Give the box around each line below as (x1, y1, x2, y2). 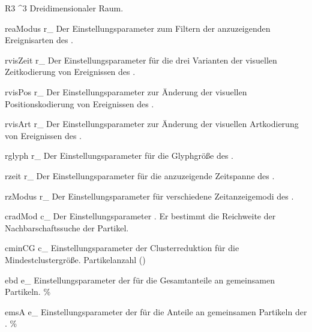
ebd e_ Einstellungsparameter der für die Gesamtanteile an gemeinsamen (5, 273, 275, 286)
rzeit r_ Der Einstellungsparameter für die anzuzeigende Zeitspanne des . (5, 169, 275, 182)
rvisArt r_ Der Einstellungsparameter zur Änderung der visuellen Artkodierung (5, 117, 299, 130)
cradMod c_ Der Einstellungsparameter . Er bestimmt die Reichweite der (5, 210, 276, 222)
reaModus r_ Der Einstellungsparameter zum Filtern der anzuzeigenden (5, 22, 271, 34)
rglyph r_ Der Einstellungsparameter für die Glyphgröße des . (5, 149, 234, 162)
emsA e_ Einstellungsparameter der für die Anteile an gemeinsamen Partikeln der (5, 305, 307, 318)
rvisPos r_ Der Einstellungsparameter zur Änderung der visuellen (5, 85, 247, 98)
